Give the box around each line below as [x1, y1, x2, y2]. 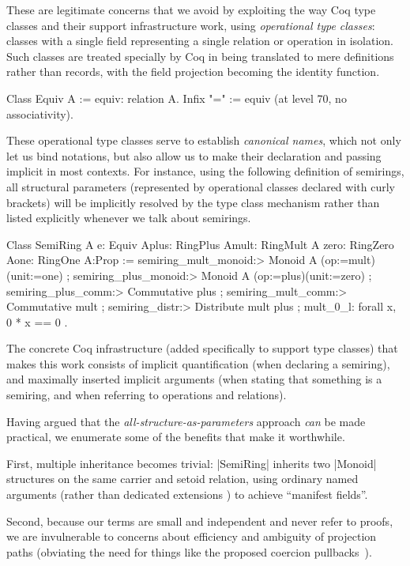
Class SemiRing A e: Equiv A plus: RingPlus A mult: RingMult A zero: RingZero [6, 236, 394, 252]
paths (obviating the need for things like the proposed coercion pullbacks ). [6, 543, 372, 560]
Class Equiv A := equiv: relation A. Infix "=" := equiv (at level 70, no [6, 89, 347, 106]
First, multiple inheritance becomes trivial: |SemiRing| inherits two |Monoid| [6, 455, 377, 471]
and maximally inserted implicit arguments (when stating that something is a [6, 371, 382, 387]
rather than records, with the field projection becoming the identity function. [6, 63, 380, 80]
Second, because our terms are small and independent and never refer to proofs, [6, 512, 393, 529]
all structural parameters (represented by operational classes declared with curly [6, 178, 395, 194]
